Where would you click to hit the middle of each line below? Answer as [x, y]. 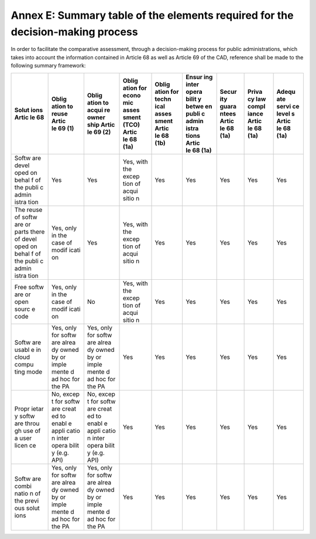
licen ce [25, 445]
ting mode [28, 371]
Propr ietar [29, 409]
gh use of [28, 430]
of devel [26, 239]
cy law [257, 99]
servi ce [288, 106]
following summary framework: [48, 66]
